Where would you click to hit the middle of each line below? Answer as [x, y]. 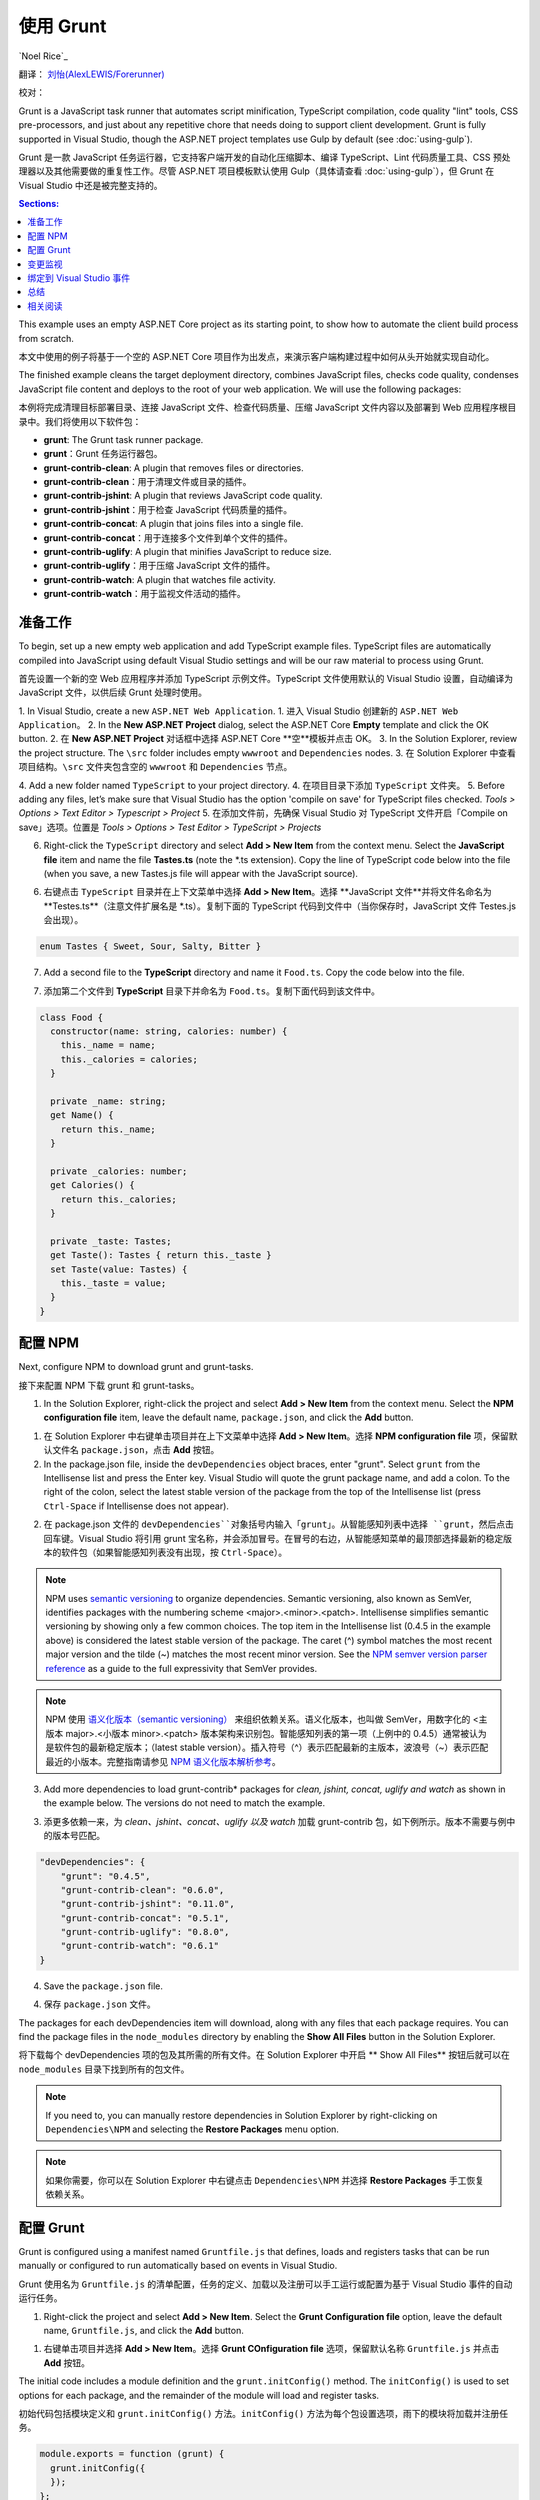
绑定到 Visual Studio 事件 [78, 278]
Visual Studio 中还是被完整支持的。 [91, 185]
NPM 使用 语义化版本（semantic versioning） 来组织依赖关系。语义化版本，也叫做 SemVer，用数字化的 [258, 1719]
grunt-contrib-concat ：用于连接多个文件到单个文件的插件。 [168, 537]
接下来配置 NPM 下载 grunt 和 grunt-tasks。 [109, 1385]
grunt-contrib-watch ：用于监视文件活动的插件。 [144, 594]
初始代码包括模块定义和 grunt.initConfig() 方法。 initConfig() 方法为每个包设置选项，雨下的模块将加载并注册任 [263, 2413]
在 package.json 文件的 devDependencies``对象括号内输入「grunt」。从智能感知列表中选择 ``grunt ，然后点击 [279, 1524]
